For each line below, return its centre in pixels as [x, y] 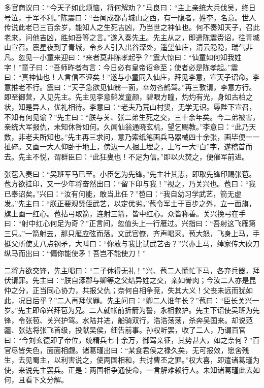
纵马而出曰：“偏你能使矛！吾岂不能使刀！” [75, 253]
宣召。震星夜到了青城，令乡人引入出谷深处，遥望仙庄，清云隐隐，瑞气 [128, 47]
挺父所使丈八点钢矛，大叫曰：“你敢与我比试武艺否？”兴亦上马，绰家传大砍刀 [132, 243]
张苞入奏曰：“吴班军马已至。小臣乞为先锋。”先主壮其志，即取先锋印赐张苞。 [130, 173]
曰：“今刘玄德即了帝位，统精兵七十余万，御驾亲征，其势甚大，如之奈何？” [128, 340]
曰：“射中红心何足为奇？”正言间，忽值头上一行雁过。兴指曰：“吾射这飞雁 [126, 223]
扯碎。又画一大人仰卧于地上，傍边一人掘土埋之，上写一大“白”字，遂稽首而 [128, 147]
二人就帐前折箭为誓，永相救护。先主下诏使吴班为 [171, 310]
